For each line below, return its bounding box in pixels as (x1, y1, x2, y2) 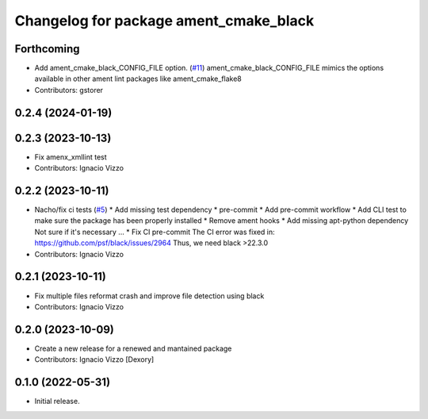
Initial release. (34, 397, 80, 406)
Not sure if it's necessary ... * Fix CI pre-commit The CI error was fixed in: (34, 227, 275, 236)
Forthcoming (14, 42, 80, 56)
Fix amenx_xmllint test (34, 152, 107, 162)
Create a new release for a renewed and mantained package (34, 344, 232, 353)
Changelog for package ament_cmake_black (14, 12, 315, 29)
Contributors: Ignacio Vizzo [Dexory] (34, 355, 155, 364)
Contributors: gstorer (34, 85, 103, 94)
